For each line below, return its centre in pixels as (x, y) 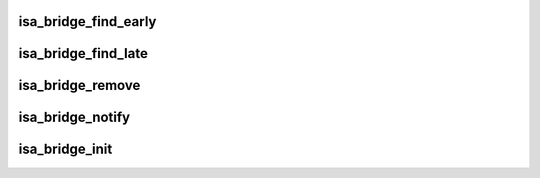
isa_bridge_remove (79, 85)
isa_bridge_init (65, 149)
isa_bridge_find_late (83, 53)
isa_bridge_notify (74, 117)
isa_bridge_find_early (87, 21)
